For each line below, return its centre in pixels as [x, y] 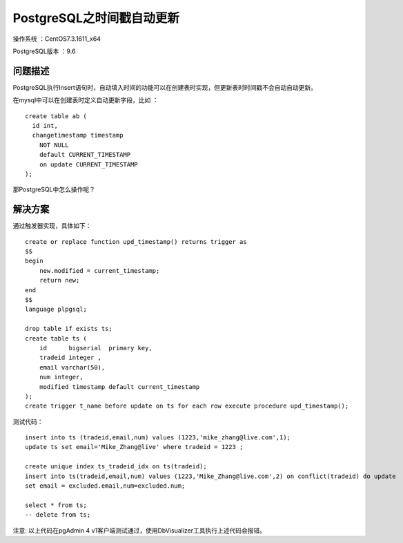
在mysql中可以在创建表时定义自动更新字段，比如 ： [86, 100]
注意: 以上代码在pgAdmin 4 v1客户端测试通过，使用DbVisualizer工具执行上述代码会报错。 [139, 530]
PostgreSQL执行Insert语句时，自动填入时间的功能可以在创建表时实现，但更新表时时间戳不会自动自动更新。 [165, 87]
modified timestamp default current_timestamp [119, 387]
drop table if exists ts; [69, 329]
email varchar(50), [72, 367]
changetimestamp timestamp [78, 135]
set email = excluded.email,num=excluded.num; [105, 486]
